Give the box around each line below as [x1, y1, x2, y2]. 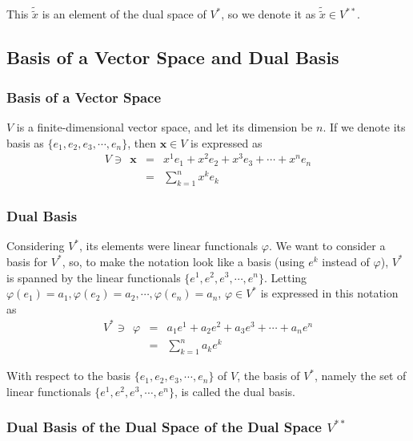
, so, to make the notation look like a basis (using [62, 253, 305, 269]
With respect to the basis [6, 367, 131, 384]
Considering [6, 237, 65, 254]
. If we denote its [323, 119, 406, 136]
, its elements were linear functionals [79, 237, 259, 254]
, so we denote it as [221, 6, 316, 22]
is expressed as [190, 134, 263, 151]
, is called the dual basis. [174, 382, 295, 399]
